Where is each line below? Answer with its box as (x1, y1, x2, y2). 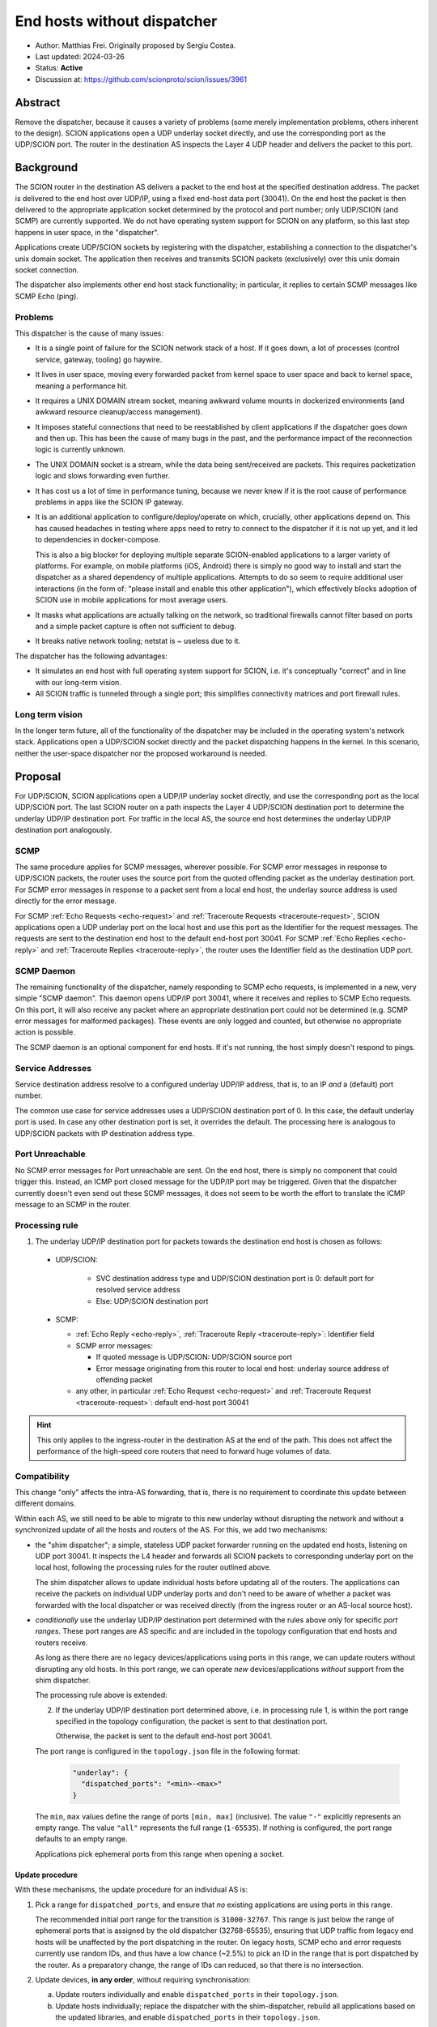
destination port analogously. (15, 825, 112, 834)
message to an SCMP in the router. (15, 1199, 131, 1209)
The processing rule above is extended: (35, 1691, 168, 1700)
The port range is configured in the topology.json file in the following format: (35, 1746, 300, 1755)
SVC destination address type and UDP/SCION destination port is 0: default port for (95, 1273, 375, 1283)
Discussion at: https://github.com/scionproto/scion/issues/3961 (35, 74, 247, 84)
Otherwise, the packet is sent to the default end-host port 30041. (55, 1731, 273, 1741)
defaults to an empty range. (35, 1834, 128, 1844)
